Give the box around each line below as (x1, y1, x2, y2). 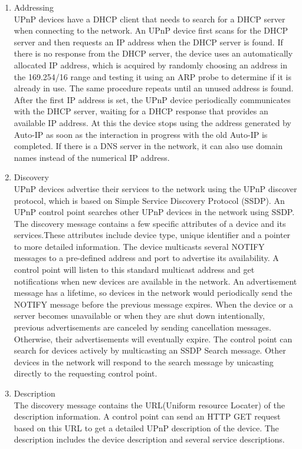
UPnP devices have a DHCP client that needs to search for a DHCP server (14, 12, 285, 25)
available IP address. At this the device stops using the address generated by (14, 116, 291, 128)
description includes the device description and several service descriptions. (14, 433, 285, 445)
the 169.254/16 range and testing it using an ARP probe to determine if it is (14, 70, 291, 82)
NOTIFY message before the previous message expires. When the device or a (14, 298, 293, 310)
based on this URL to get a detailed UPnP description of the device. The (14, 421, 279, 434)
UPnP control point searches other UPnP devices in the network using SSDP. (14, 206, 295, 218)
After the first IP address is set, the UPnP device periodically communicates (14, 93, 291, 105)
